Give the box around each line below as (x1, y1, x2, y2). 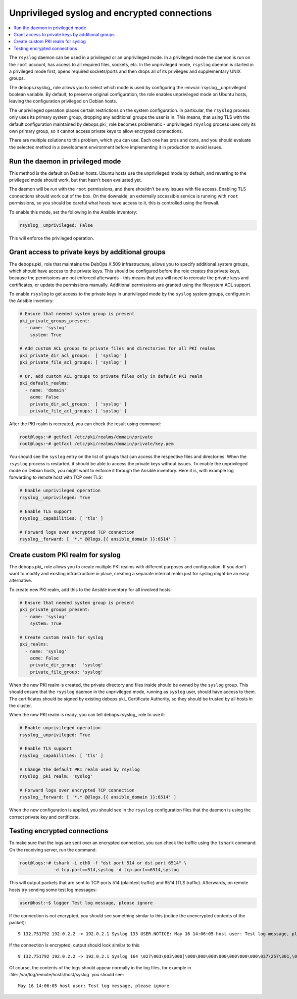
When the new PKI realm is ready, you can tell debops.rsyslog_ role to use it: (9, 712, 165, 718)
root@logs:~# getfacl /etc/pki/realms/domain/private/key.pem (19, 441, 174, 447)
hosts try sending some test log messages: (9, 887, 97, 893)
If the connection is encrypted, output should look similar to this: (9, 942, 141, 948)
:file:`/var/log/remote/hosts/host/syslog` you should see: (9, 971, 124, 977)
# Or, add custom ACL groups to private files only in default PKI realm (19, 373, 202, 379)
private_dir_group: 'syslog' (30, 662, 103, 668)
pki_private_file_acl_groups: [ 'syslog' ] (19, 359, 127, 365)
